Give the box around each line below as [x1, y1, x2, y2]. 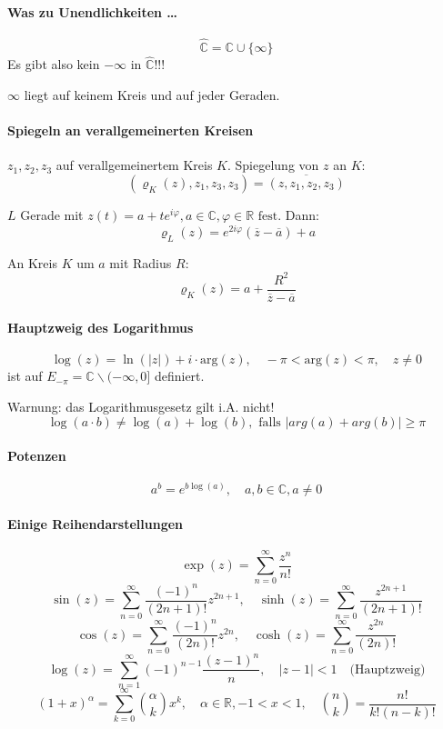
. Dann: [277, 205, 320, 225]
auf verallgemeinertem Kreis [55, 155, 213, 175]
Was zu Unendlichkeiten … [7, 2, 178, 21]
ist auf [7, 366, 43, 385]
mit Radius [109, 253, 172, 272]
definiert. [154, 366, 205, 385]
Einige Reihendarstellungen [7, 514, 184, 534]
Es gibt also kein [7, 55, 100, 74]
